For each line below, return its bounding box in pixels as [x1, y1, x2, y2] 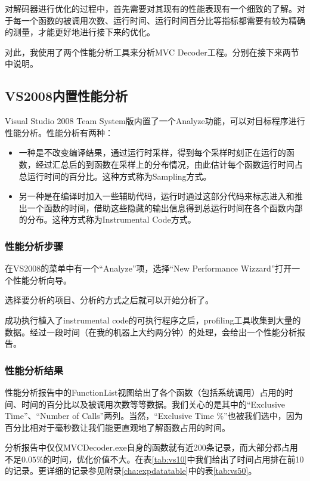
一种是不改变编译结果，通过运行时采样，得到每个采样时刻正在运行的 [18, 146, 286, 159]
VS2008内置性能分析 [5, 87, 128, 105]
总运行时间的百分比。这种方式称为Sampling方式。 [18, 169, 212, 182]
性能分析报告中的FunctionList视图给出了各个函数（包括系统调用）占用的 [5, 386, 285, 398]
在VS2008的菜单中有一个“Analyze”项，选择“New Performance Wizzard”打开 [5, 262, 292, 275]
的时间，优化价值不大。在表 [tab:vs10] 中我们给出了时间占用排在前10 [43, 452, 304, 465]
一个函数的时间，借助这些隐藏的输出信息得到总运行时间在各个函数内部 [27, 201, 303, 214]
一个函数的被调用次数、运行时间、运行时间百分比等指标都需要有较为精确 [21, 14, 305, 26]
